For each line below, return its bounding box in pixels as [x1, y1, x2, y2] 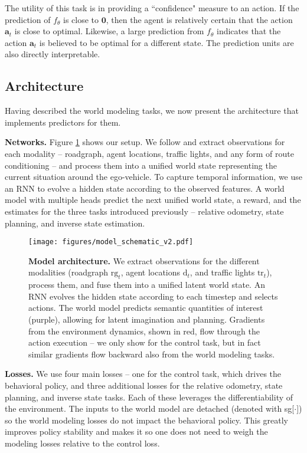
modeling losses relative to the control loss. [5, 436, 160, 449]
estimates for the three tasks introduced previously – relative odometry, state [5, 205, 284, 217]
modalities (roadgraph [28, 266, 109, 278]
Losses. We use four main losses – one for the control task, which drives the [5, 367, 282, 380]
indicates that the [216, 25, 281, 37]
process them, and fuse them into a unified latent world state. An [28, 278, 265, 291]
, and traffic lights [190, 266, 255, 278]
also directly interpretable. [5, 48, 100, 60]
